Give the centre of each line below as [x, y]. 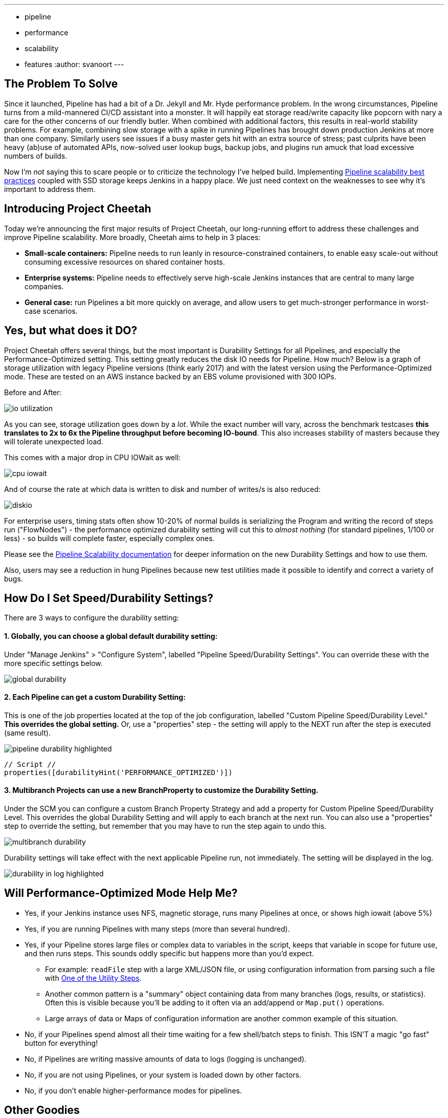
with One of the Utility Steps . [93, 978]
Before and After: [33, 392]
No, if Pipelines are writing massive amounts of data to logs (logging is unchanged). [166, 1059]
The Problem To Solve [61, 84]
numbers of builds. [36, 156]
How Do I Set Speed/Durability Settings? [109, 598]
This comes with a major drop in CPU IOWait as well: [93, 457]
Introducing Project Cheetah [78, 209]
